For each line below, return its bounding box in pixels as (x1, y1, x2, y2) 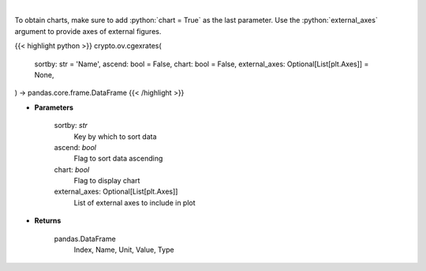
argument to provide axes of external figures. (14, 26, 162, 36)
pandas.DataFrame (54, 234, 116, 243)
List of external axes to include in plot (73, 198, 196, 207)
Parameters (34, 103, 74, 112)
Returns (34, 216, 62, 225)
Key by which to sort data (73, 131, 157, 141)
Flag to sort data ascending (73, 154, 163, 164)
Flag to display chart (73, 176, 140, 186)
